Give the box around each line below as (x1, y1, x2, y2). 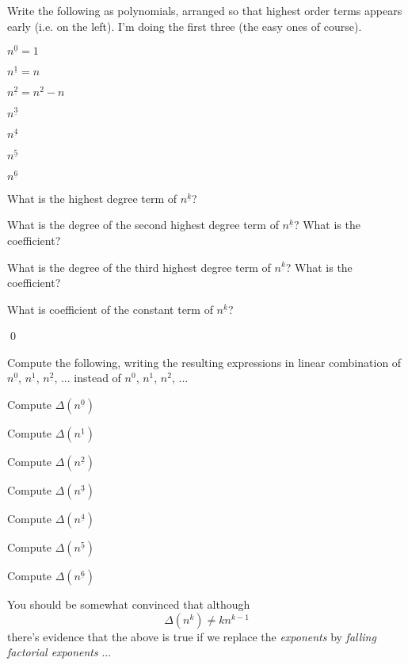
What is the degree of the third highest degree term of (7, 258, 271, 275)
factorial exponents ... (7, 644, 112, 660)
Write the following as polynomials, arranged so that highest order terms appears (7, 2, 402, 18)
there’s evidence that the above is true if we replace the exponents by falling (7, 628, 376, 644)
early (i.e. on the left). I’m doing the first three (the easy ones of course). (7, 17, 362, 34)
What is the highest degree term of (7, 189, 177, 206)
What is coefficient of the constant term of (7, 300, 213, 317)
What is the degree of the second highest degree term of (7, 216, 279, 233)
